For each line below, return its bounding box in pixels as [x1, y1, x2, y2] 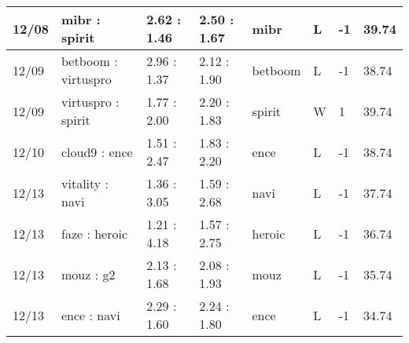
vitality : [61, 174, 109, 192]
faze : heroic [61, 224, 128, 243]
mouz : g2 [61, 265, 116, 283]
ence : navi [61, 305, 120, 324]
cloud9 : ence [61, 142, 133, 161]
